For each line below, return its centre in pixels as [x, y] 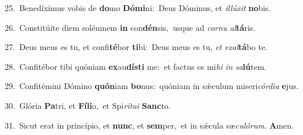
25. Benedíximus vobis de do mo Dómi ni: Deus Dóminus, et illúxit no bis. [138, 8]
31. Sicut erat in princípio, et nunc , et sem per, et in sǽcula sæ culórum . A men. [149, 125]
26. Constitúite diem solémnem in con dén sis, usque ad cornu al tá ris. [130, 27]
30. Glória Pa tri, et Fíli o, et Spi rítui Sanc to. [88, 105]
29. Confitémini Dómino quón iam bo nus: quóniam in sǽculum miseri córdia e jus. [152, 86]
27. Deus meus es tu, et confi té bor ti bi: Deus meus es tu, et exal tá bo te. [136, 47]
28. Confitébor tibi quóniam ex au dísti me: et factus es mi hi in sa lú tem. [136, 66]
